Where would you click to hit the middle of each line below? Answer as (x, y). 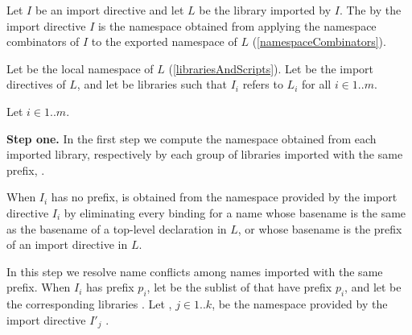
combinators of (43, 41)
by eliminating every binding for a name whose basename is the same (235, 212)
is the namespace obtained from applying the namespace (237, 25)
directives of (36, 84)
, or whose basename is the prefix (320, 228)
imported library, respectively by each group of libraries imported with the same (205, 154)
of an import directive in (67, 244)
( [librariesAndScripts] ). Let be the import (271, 68)
